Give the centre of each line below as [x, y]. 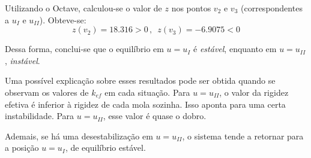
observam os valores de [47, 92]
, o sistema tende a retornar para [243, 136]
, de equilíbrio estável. [105, 148]
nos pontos [191, 8]
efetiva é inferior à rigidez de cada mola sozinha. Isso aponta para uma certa [145, 104]
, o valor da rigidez [254, 92]
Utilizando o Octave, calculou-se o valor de [83, 8]
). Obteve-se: [63, 19]
